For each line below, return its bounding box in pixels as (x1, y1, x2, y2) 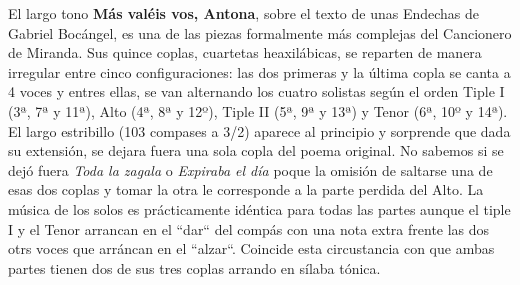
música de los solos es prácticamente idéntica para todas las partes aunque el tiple (8, 198, 511, 219)
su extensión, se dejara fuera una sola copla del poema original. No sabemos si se (8, 140, 504, 161)
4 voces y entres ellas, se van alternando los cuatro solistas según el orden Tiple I (8, 81, 505, 102)
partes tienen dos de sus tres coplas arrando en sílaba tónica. (8, 257, 381, 278)
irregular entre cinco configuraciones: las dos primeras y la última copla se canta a (8, 61, 511, 82)
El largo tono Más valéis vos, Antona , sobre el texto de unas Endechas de (8, 3, 480, 23)
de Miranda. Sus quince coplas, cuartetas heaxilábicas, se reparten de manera (8, 42, 482, 63)
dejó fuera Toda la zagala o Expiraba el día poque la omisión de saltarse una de (8, 159, 493, 180)
